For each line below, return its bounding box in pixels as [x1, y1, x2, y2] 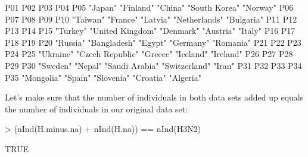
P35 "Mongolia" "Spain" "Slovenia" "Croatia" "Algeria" [5, 71, 201, 83]
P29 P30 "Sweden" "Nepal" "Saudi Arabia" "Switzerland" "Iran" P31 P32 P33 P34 [5, 59, 302, 71]
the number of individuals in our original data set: [5, 102, 188, 115]
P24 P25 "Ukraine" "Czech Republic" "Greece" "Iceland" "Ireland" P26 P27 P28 [5, 48, 293, 60]
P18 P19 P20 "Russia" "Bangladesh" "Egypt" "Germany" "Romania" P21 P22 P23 [5, 36, 301, 48]
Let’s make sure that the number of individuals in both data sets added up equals [5, 91, 304, 103]
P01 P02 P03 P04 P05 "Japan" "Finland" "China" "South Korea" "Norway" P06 [5, 1, 294, 13]
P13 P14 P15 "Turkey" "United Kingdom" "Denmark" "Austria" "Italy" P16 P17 [5, 24, 295, 37]
